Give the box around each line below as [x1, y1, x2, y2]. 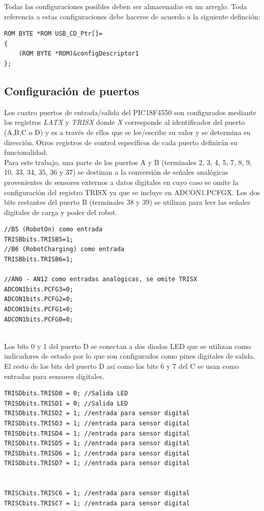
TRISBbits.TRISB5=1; [4, 235, 74, 243]
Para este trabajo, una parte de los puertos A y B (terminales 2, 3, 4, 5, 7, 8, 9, [4, 156, 252, 167]
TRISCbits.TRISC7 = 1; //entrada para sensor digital [4, 499, 190, 507]
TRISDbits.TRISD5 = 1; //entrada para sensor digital [4, 440, 190, 447]
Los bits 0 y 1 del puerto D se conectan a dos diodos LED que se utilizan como [4, 340, 251, 351]
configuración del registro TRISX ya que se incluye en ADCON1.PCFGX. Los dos [4, 186, 260, 197]
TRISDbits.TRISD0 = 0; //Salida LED [4, 390, 128, 397]
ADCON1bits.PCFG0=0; [4, 315, 74, 323]
